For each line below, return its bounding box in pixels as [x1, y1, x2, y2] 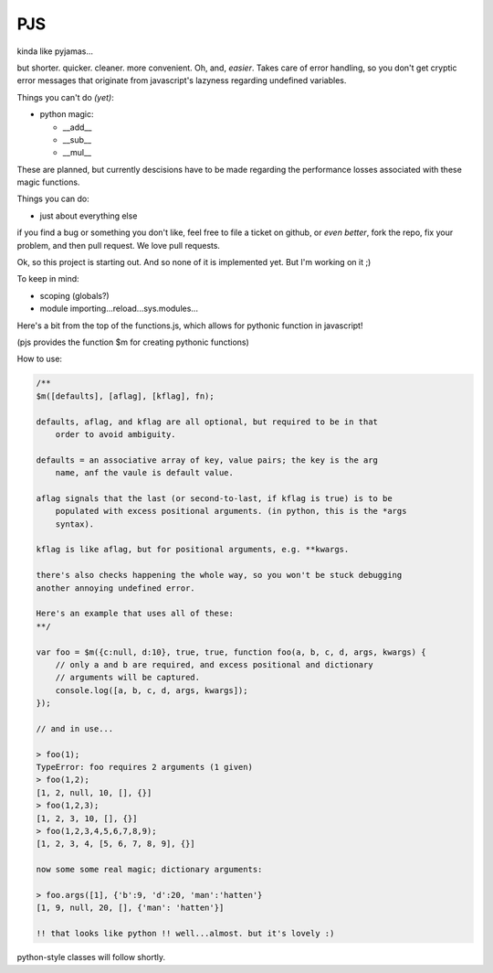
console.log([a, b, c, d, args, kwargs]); [55, 685, 248, 695]
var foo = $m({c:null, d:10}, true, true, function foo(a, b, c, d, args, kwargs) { [36, 647, 426, 658]
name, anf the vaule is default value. [55, 467, 235, 478]
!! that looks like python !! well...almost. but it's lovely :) [36, 928, 335, 939]
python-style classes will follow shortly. [16, 952, 166, 963]
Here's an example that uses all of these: [36, 608, 235, 619]
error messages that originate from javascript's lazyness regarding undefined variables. [16, 75, 347, 86]
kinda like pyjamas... [16, 46, 93, 57]
